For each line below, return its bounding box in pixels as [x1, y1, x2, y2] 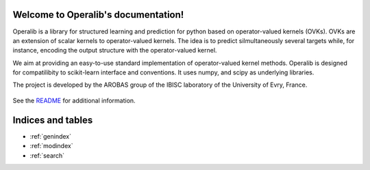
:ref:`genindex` [29, 132, 72, 140]
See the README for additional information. [12, 96, 136, 104]
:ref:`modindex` [29, 142, 73, 150]
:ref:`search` [29, 151, 65, 160]
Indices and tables [12, 114, 93, 126]
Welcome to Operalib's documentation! [12, 9, 184, 20]
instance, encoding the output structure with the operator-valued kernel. [12, 46, 217, 55]
